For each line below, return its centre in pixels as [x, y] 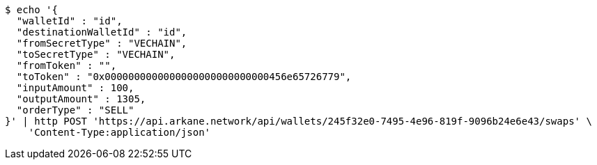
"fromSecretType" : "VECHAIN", [102, 43]
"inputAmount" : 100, [75, 88]
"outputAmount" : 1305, [81, 99]
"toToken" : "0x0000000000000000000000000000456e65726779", [184, 77]
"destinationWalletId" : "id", [102, 32]
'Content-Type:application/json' [119, 132]
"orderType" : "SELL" [75, 110]
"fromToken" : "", [67, 65]
